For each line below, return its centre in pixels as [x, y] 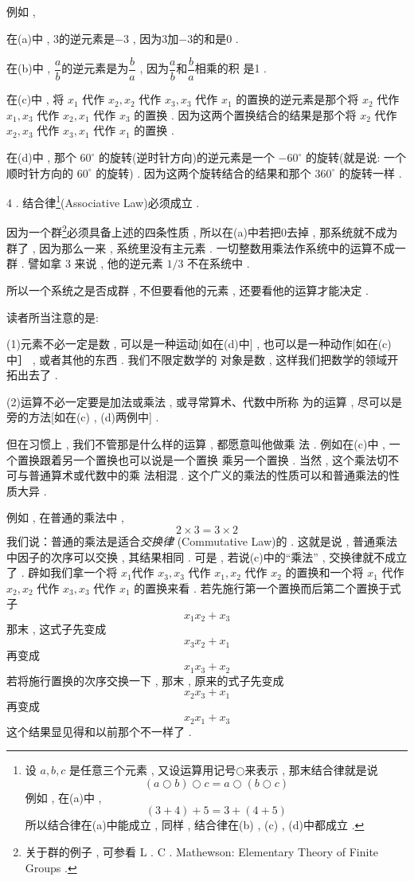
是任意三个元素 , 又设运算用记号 [153, 770]
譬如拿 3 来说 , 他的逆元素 [96, 263]
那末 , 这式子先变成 [57, 629]
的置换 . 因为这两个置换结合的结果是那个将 [245, 114]
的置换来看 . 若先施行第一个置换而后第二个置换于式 [268, 587]
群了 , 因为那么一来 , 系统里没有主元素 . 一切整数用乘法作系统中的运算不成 [201, 247]
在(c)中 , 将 [35, 99]
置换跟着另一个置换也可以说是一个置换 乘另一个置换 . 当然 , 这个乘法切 [203, 459]
